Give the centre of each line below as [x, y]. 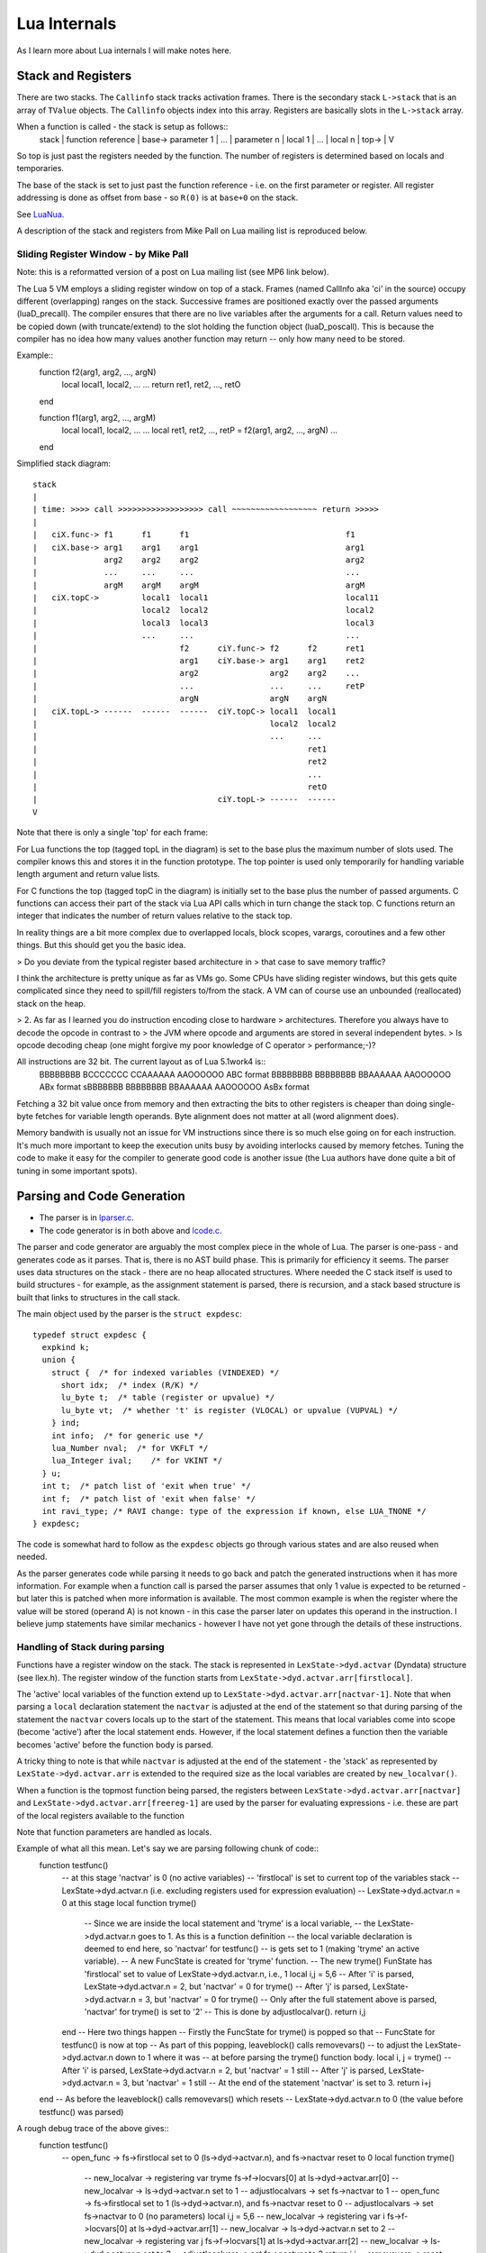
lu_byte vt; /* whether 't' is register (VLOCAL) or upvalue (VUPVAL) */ [229, 1410]
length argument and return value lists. [89, 874]
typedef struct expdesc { [90, 1335]
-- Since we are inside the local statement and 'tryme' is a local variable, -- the [230, 1923]
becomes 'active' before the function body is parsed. [115, 1745]
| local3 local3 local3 [203, 623]
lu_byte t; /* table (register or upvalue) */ [167, 1398]
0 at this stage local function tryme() [129, 1902]
